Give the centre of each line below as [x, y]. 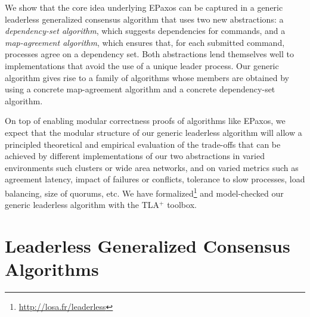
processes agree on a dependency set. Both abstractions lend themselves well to [150, 54]
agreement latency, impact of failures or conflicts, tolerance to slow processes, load [155, 179]
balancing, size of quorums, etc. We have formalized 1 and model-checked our [144, 192]
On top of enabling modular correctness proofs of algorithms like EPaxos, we [145, 121]
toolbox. [182, 205]
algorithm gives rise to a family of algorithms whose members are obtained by [147, 77]
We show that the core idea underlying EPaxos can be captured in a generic [144, 7]
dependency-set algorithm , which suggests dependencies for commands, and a [145, 31]
